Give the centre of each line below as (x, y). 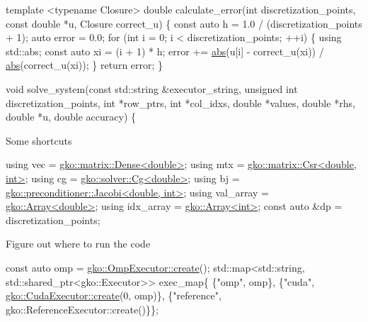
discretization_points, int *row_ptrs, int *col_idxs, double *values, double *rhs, (180, 102)
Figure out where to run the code (78, 244)
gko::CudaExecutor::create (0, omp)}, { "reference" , (114, 295)
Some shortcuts (39, 140)
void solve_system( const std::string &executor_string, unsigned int (152, 88)
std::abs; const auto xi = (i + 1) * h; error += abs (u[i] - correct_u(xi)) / (165, 51)
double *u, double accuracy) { (71, 117)
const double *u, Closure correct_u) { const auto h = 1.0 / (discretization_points (184, 23)
